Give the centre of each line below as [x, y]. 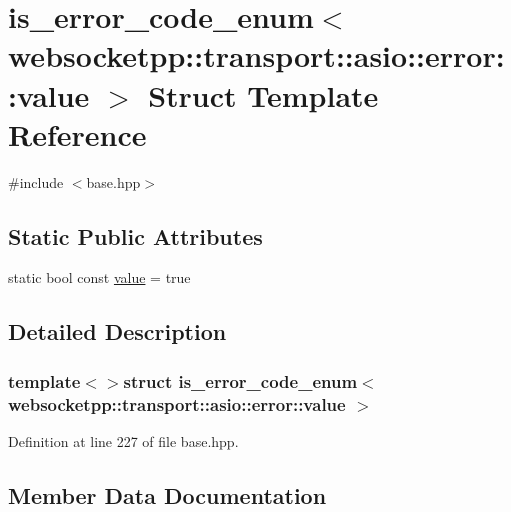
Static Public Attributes [135, 235]
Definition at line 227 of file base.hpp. [123, 441]
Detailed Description [117, 331]
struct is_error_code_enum [240, 380]
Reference [77, 133]
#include [36, 181]
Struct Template [263, 94]
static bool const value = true [99, 277]
